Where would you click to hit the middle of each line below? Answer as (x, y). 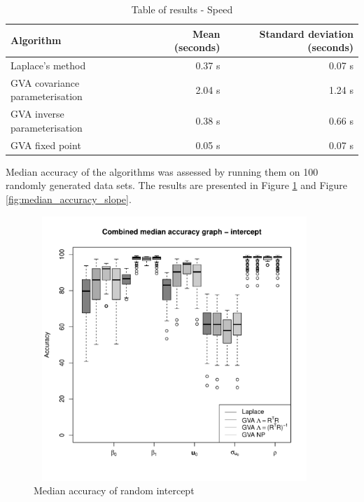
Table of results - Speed (182, 9)
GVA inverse (37, 114)
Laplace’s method (48, 65)
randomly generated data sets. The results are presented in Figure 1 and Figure (176, 185)
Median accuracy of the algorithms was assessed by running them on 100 (162, 171)
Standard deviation (306, 33)
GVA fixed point (46, 145)
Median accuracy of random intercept (114, 490)
